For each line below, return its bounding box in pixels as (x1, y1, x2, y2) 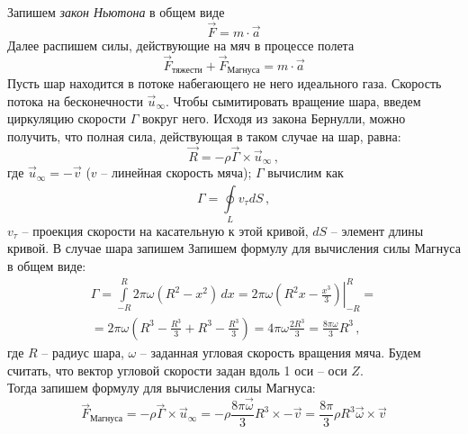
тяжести (172, 66, 202, 76)
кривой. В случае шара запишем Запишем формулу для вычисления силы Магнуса (7, 239, 461, 258)
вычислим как (267, 163, 344, 182)
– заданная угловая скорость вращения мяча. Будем (139, 342, 421, 361)
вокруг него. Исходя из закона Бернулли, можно (141, 109, 406, 128)
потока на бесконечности (7, 91, 143, 110)
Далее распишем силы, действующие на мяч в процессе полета (7, 35, 355, 54)
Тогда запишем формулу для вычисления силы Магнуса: (7, 378, 316, 397)
